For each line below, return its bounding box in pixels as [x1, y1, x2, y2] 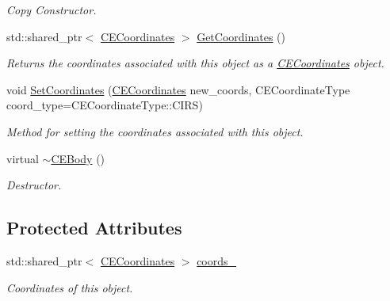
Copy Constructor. [6, 2, 97, 17]
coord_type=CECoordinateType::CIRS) [6, 97, 203, 113]
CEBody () [51, 150, 105, 166]
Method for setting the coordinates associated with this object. [6, 123, 304, 139]
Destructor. [6, 177, 62, 193]
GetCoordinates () [197, 28, 285, 44]
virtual [6, 150, 39, 166]
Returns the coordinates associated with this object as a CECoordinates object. [6, 55, 384, 71]
